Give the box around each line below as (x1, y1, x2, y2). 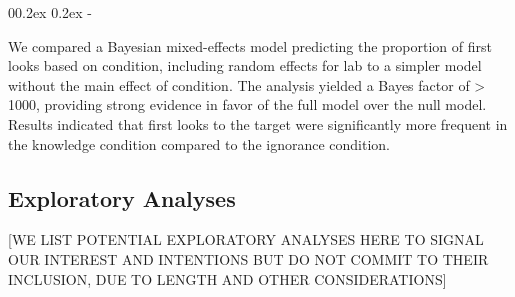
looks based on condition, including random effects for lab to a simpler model (8, 55, 482, 76)
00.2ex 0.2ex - (8, 2, 93, 22)
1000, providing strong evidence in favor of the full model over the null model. (8, 94, 487, 115)
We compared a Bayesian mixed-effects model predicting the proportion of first (8, 35, 492, 56)
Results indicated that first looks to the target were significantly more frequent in (8, 113, 508, 134)
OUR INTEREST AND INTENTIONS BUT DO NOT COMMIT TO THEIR (8, 248, 489, 269)
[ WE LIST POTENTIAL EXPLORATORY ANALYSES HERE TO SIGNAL (8, 229, 484, 250)
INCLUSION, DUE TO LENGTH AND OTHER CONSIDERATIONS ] (8, 268, 447, 289)
